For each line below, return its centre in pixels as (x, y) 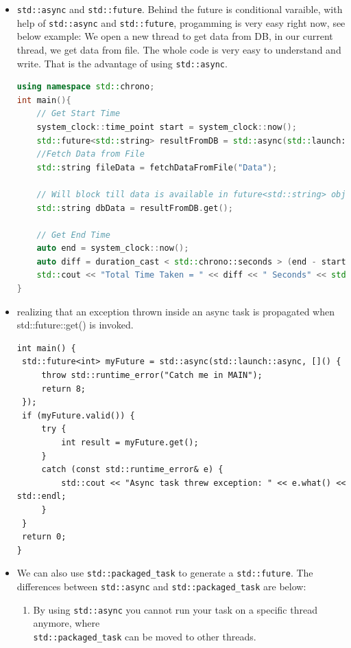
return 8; (64, 389)
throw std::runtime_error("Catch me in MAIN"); (152, 376)
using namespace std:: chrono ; (86, 87)
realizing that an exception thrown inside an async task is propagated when (176, 311)
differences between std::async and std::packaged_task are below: (161, 586)
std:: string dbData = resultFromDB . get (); (135, 208)
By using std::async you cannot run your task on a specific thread (175, 609)
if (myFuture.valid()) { (78, 415)
